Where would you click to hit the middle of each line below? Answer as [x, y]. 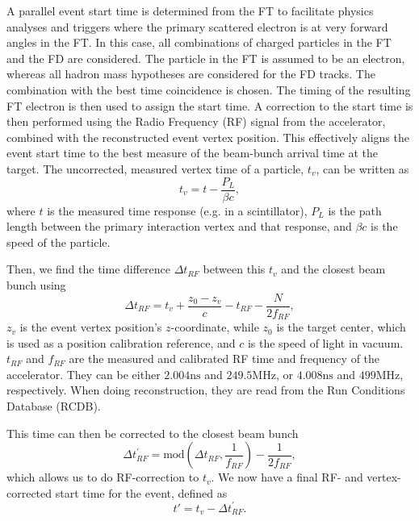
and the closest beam [333, 269]
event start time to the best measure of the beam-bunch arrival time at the [192, 153]
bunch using [36, 284]
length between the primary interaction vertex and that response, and [179, 226]
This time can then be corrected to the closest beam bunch [153, 433]
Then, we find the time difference [89, 269]
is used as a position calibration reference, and [121, 342]
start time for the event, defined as [141, 492]
